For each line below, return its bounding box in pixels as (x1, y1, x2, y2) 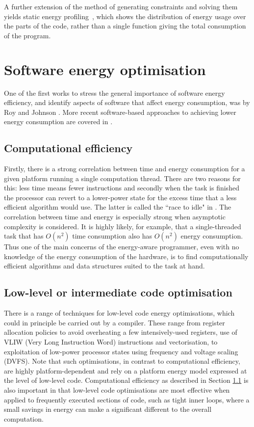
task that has (4, 231, 44, 241)
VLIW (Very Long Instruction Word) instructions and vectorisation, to (4, 337, 218, 347)
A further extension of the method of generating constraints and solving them (4, 1, 238, 11)
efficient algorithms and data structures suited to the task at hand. (4, 261, 205, 271)
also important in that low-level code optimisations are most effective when (4, 384, 230, 395)
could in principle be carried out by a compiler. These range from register (4, 317, 225, 327)
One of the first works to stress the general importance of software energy (4, 87, 225, 98)
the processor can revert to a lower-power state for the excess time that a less (4, 192, 237, 202)
